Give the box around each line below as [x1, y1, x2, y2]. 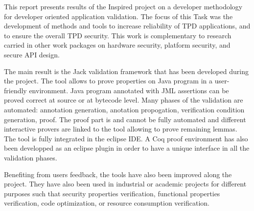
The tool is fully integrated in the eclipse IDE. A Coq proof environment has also [4, 133, 248, 143]
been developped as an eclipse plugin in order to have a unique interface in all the [4, 143, 250, 153]
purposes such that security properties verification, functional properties [4, 188, 220, 198]
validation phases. [4, 152, 57, 162]
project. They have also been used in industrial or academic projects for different [4, 179, 247, 189]
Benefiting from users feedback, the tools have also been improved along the [4, 169, 232, 179]
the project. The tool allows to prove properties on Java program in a [4, 76, 213, 86]
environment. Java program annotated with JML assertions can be [29, 85, 229, 95]
